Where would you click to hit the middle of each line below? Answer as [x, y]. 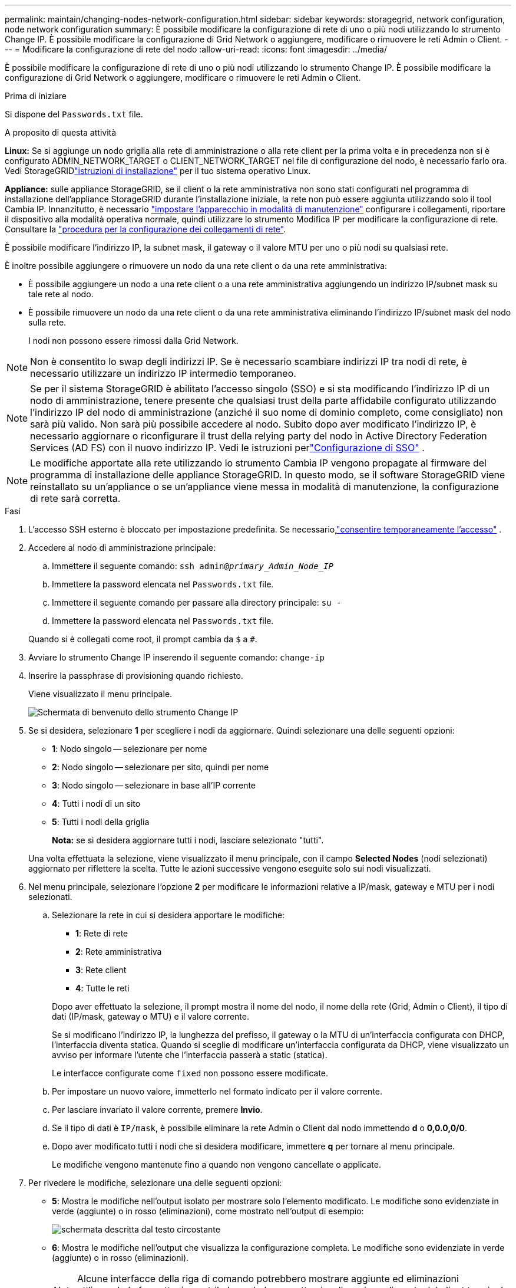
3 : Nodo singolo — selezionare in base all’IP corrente [154, 785]
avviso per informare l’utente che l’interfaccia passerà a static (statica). [190, 1055]
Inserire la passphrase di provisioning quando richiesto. [136, 676]
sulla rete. [47, 322]
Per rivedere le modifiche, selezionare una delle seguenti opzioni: [155, 1183]
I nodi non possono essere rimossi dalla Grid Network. [133, 341]
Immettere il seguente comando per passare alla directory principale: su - [197, 602]
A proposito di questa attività [61, 132]
